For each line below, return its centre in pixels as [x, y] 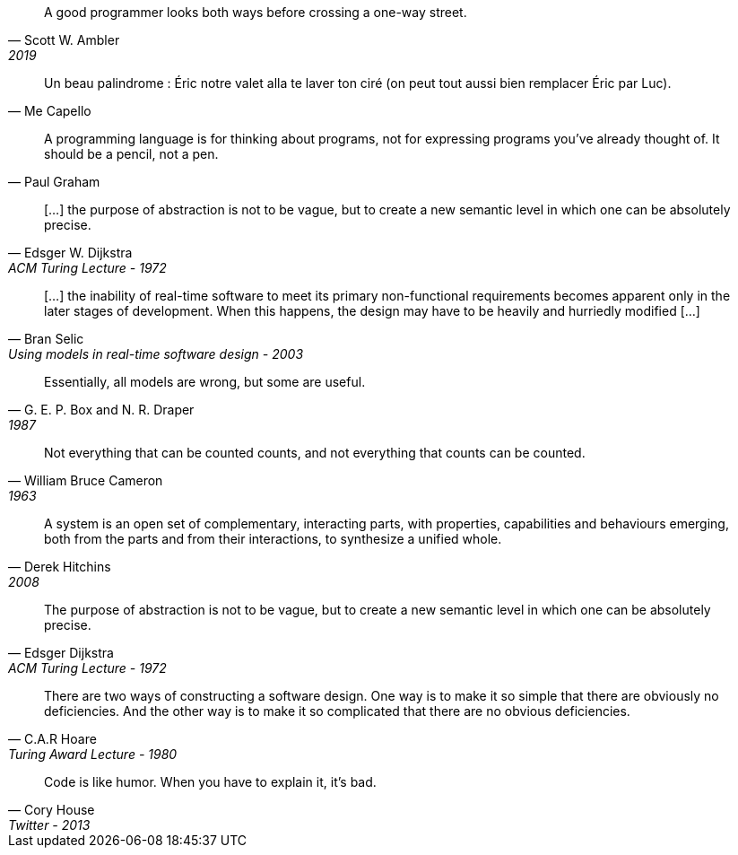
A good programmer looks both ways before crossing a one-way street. [256, 12]
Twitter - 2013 [49, 825]
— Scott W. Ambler [64, 40]
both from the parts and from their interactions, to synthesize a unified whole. [273, 539]
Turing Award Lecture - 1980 [93, 754]
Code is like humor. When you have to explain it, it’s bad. [210, 782]
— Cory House [52, 810]
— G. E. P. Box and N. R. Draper [101, 410]
